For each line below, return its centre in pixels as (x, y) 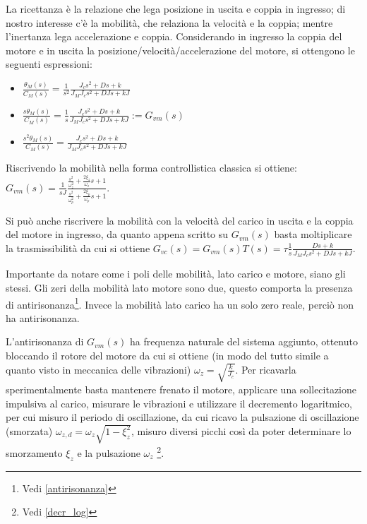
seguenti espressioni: (49, 64)
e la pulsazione (109, 452)
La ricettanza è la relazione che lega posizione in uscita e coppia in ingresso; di (176, 8)
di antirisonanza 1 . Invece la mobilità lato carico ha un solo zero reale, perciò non (180, 303)
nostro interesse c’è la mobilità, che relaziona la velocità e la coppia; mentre (169, 22)
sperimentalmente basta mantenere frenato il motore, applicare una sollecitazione (181, 389)
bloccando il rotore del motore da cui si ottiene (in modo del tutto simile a (167, 356)
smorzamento (34, 452)
